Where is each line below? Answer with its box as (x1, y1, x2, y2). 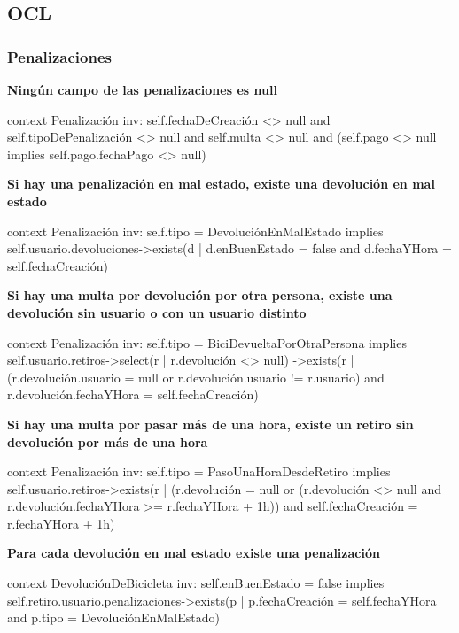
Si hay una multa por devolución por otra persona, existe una (7, 286, 393, 305)
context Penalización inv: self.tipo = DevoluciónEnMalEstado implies (7, 221, 384, 240)
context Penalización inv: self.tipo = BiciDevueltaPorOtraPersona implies (7, 333, 407, 351)
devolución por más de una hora (7, 432, 208, 451)
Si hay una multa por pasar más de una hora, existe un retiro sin (7, 414, 414, 433)
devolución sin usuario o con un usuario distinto (7, 303, 307, 321)
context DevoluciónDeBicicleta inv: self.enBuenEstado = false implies (7, 574, 385, 592)
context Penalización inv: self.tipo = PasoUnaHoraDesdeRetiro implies (7, 462, 391, 481)
